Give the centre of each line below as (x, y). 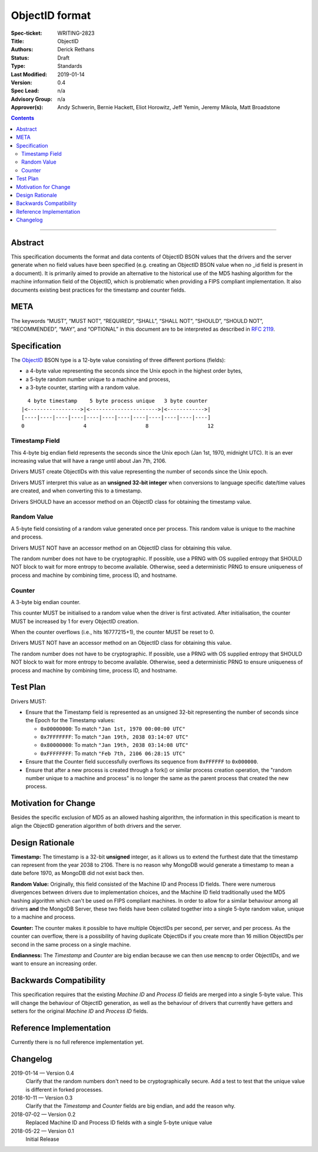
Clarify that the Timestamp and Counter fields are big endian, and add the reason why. (130, 1106)
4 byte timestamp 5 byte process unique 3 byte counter (117, 401)
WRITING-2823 (76, 33)
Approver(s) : (27, 107)
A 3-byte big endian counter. (46, 602)
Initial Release (42, 1139)
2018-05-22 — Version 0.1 (42, 1131)
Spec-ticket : (26, 33)
